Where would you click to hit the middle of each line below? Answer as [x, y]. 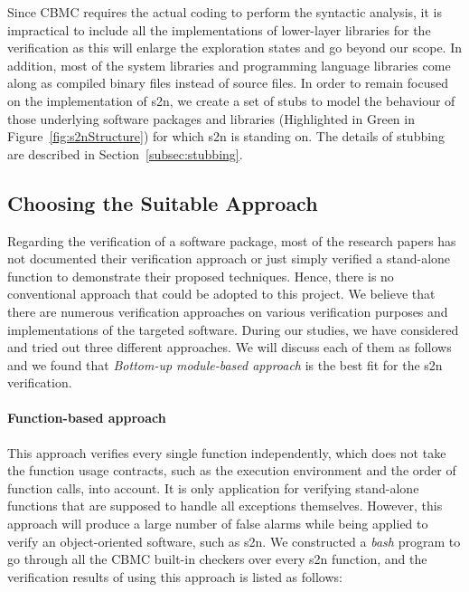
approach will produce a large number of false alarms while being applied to [218, 524]
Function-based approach [87, 418]
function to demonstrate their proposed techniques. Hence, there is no [201, 276]
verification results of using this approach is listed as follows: [175, 576]
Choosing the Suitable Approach [163, 202]
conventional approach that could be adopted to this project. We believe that [221, 294]
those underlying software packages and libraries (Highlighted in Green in [211, 118]
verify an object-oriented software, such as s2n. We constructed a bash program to [234, 541]
